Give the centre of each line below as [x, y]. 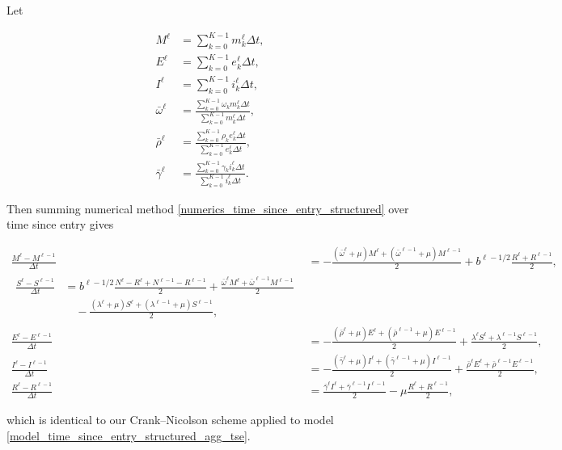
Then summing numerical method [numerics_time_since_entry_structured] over [208, 208]
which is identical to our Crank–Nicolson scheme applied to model [170, 420]
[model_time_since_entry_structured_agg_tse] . [129, 435]
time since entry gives [60, 224]
